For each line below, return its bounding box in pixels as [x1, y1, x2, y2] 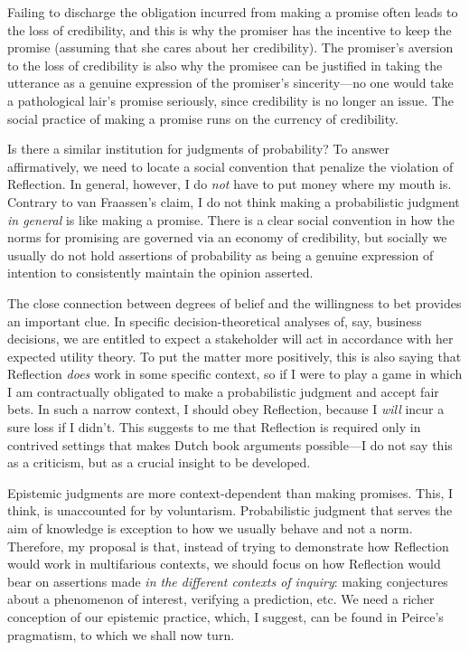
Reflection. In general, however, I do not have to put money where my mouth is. [7, 174, 452, 193]
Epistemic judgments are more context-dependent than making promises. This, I [7, 483, 454, 502]
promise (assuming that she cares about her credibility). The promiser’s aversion [7, 38, 454, 57]
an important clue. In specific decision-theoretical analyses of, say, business [7, 311, 422, 330]
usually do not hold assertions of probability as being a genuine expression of [7, 245, 434, 264]
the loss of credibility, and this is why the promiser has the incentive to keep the [7, 20, 452, 39]
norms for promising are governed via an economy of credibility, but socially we [7, 228, 447, 247]
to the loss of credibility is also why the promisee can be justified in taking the [7, 55, 443, 74]
